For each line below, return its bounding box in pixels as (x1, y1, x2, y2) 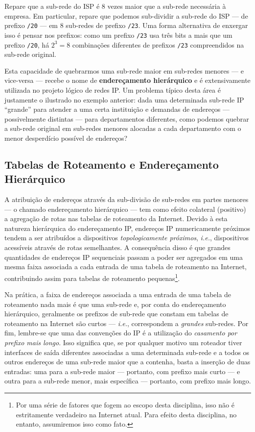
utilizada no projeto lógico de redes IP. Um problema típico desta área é (4, 84, 221, 95)
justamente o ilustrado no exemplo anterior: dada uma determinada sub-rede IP (4, 94, 244, 104)
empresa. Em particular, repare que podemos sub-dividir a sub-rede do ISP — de (4, 10, 248, 21)
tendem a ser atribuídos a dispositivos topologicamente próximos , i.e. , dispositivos (4, 232, 249, 243)
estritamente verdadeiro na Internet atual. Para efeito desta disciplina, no (16, 409, 237, 419)
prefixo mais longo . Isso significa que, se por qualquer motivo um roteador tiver (4, 337, 242, 348)
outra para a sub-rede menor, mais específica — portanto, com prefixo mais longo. (4, 376, 251, 386)
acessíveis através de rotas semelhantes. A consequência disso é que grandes (4, 242, 231, 253)
